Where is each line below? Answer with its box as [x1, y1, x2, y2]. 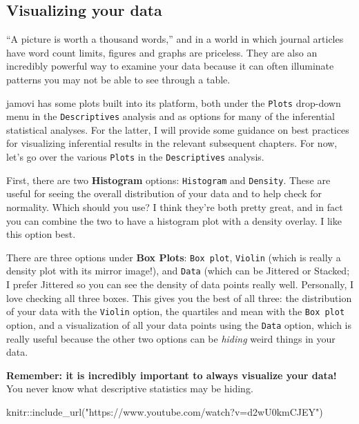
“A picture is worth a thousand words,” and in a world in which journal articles [6, 32, 344, 46]
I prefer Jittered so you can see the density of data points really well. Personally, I [6, 277, 354, 292]
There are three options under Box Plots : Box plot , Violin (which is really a [6, 250, 341, 264]
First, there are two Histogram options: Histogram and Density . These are [6, 172, 331, 187]
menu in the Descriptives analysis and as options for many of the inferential [6, 109, 335, 123]
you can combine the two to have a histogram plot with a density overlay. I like [6, 213, 342, 228]
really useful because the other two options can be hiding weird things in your [6, 331, 336, 345]
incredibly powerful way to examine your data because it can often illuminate [6, 59, 334, 73]
